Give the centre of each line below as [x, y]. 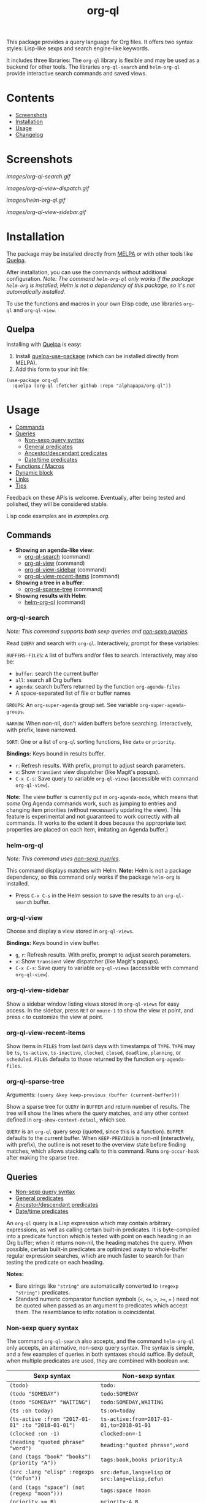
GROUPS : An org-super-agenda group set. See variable [72, 705]
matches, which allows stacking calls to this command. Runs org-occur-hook [103, 1151]
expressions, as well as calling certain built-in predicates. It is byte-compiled [103, 1230]
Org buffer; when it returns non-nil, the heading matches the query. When [100, 1243]
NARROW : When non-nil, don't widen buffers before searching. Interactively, [99, 723]
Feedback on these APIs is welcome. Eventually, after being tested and [96, 497]
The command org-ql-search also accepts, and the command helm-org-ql [100, 1341]
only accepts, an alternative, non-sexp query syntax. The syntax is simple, [100, 1348]
